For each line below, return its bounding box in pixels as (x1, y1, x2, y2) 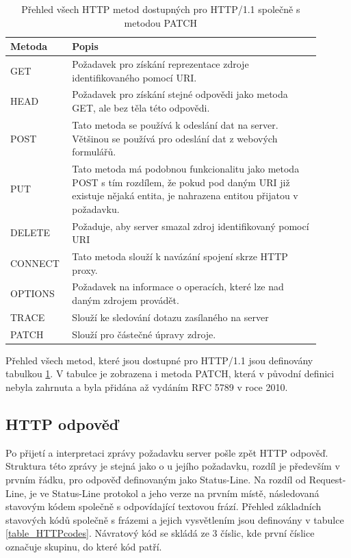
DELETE (10, 225, 51, 240)
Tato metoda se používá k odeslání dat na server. (72, 117, 278, 131)
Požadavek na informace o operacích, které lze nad (72, 279, 284, 294)
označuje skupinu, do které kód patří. (5, 539, 162, 553)
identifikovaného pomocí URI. (72, 70, 197, 84)
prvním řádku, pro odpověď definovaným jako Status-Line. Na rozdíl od (5, 472, 307, 486)
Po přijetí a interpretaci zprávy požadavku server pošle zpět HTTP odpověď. (5, 445, 328, 459)
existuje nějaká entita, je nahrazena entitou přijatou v (72, 188, 298, 203)
